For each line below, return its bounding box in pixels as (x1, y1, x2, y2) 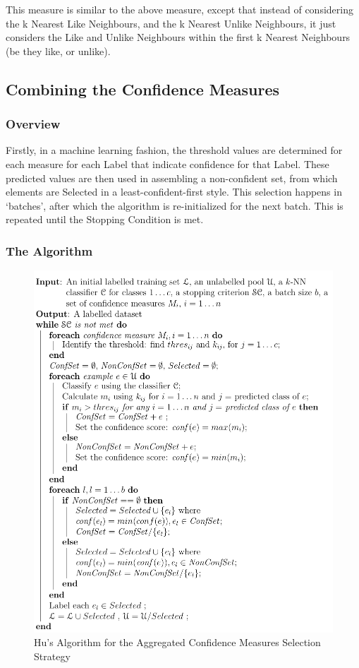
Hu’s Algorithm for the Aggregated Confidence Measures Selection (34, 635, 321, 650)
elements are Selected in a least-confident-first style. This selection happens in (6, 184, 342, 199)
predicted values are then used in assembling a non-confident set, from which (6, 170, 338, 185)
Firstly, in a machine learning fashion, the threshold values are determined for (6, 143, 343, 157)
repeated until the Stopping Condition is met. (6, 212, 204, 227)
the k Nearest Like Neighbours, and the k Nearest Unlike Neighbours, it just (6, 16, 336, 30)
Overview (6, 115, 61, 133)
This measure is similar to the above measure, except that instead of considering (6, 2, 353, 16)
